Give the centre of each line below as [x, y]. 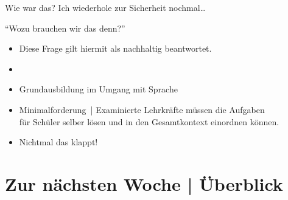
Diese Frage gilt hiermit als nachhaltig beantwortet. [115, 48]
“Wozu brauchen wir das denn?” [65, 28]
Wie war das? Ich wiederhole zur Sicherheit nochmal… [106, 7]
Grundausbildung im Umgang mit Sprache [98, 89]
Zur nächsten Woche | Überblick [144, 183]
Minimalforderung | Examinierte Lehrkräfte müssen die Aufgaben [142, 109]
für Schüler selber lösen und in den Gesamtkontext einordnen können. [149, 121]
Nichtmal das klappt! [58, 142]
